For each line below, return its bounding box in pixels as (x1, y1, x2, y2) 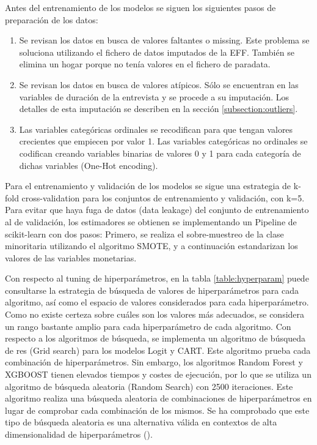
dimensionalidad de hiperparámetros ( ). (5, 428, 153, 440)
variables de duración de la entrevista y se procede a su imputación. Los (19, 90, 290, 103)
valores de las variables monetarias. (5, 251, 137, 264)
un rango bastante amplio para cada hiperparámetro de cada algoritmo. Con (5, 320, 291, 332)
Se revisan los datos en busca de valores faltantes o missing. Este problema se (19, 34, 310, 47)
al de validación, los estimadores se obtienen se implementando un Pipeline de (5, 215, 297, 228)
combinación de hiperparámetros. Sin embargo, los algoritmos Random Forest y (5, 356, 303, 368)
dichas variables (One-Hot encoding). (19, 159, 158, 171)
